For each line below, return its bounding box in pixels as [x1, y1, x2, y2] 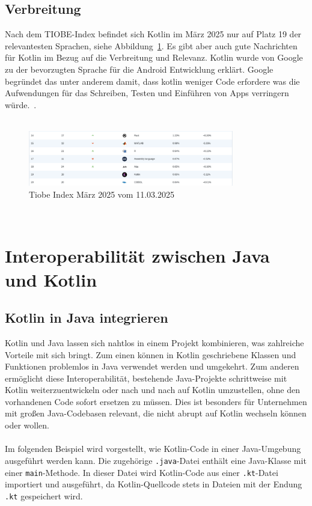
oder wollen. [5, 419, 49, 431]
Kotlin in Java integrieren [5, 308, 168, 327]
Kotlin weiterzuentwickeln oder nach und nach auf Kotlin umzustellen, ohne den [5, 383, 300, 396]
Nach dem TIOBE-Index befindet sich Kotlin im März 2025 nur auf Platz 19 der [5, 28, 302, 40]
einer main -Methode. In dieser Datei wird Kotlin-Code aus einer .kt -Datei [5, 466, 278, 478]
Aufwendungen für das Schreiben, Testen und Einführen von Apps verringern [5, 87, 289, 99]
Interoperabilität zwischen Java [5, 243, 270, 268]
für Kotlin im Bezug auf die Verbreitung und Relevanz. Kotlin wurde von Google [5, 51, 303, 64]
